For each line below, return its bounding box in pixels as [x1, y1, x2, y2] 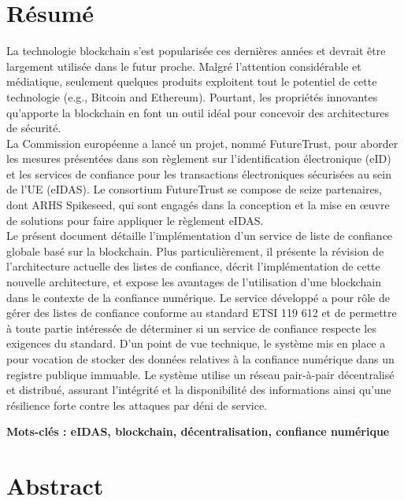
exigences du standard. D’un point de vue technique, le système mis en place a [6, 335, 386, 352]
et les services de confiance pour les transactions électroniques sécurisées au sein [6, 165, 392, 182]
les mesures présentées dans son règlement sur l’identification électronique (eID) [6, 150, 391, 167]
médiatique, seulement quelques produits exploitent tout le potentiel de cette [6, 73, 377, 90]
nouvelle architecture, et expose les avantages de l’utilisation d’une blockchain [6, 274, 381, 290]
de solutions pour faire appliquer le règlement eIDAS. [6, 212, 264, 228]
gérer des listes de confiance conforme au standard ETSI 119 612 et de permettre [6, 304, 397, 321]
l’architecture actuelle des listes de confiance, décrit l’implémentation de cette [6, 258, 380, 274]
